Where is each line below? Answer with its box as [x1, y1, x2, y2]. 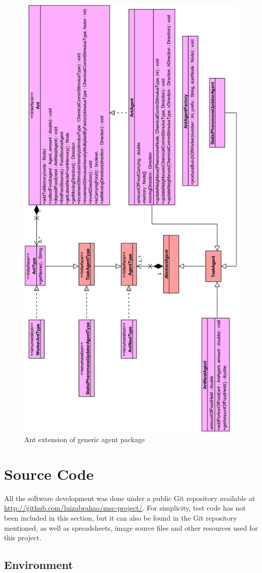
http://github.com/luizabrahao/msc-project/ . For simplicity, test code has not [4, 503, 246, 513]
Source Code [4, 463, 94, 484]
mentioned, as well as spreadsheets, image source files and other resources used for [4, 522, 258, 533]
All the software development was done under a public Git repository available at [4, 492, 255, 503]
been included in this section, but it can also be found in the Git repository [4, 512, 237, 523]
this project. [4, 532, 42, 543]
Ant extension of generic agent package [24, 434, 145, 445]
